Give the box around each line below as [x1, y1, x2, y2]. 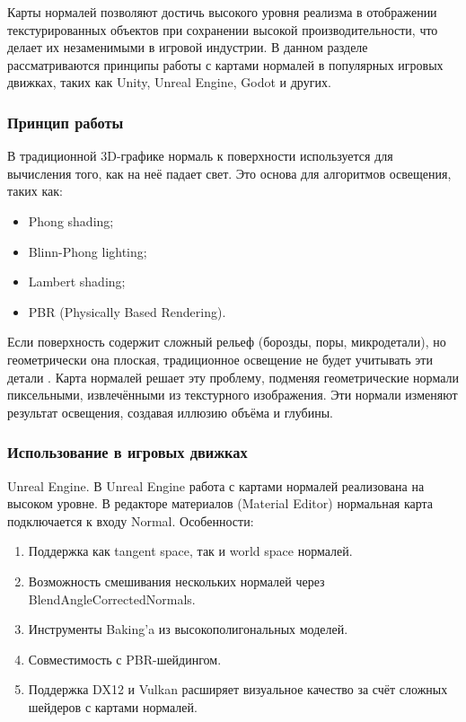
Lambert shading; [28, 272, 126, 291]
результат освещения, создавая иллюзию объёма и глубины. [7, 402, 333, 421]
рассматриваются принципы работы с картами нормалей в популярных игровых [7, 55, 444, 74]
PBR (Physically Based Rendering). [28, 302, 226, 321]
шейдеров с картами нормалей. [28, 697, 198, 716]
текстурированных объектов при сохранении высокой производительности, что [7, 20, 438, 39]
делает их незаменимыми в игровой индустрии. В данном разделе [7, 38, 368, 57]
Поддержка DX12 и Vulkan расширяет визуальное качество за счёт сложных [28, 680, 448, 699]
